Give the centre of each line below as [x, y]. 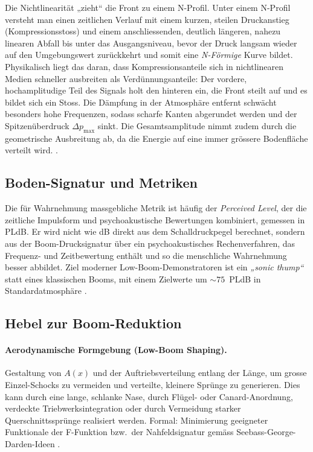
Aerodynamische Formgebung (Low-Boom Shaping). [116, 350]
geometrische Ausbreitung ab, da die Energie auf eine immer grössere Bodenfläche [156, 138]
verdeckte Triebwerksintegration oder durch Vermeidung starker [123, 408]
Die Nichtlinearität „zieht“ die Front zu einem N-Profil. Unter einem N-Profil [148, 7]
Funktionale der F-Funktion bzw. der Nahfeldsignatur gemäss [119, 432]
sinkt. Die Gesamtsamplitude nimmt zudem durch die [197, 125]
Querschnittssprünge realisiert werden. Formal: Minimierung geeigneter [137, 420]
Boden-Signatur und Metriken [101, 183]
